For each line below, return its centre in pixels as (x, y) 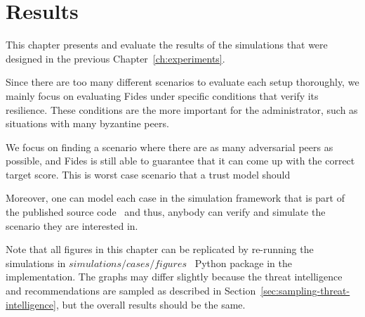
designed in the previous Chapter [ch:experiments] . (115, 58)
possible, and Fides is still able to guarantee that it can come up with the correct (180, 161)
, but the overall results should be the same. (151, 304)
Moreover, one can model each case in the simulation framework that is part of (175, 198)
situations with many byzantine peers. (87, 123)
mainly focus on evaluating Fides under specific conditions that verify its (162, 95)
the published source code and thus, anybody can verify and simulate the (166, 212)
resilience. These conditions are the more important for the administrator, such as (182, 109)
